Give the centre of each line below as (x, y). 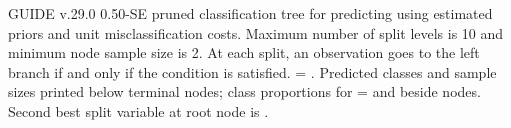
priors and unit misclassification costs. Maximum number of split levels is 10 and (256, 32)
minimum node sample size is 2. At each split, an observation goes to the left (244, 52)
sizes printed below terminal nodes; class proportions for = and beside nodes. (244, 91)
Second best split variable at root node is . (138, 110)
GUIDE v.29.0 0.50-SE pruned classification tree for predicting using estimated (250, 13)
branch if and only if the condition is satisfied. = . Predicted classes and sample (252, 71)
